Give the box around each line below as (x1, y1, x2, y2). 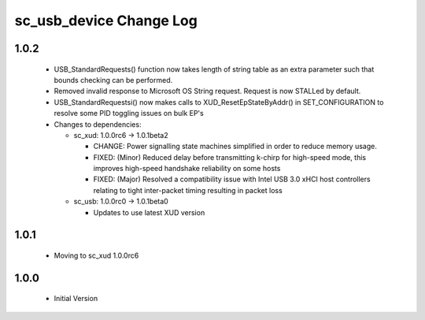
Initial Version (54, 294, 98, 303)
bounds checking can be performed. (54, 75, 173, 84)
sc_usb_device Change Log (14, 12, 198, 29)
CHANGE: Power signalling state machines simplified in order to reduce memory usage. (93, 142, 377, 151)
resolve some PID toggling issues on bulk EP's (54, 109, 204, 118)
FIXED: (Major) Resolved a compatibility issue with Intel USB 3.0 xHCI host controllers (93, 174, 371, 184)
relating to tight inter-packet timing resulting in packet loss (93, 185, 283, 195)
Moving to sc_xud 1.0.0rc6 (54, 251, 139, 260)
